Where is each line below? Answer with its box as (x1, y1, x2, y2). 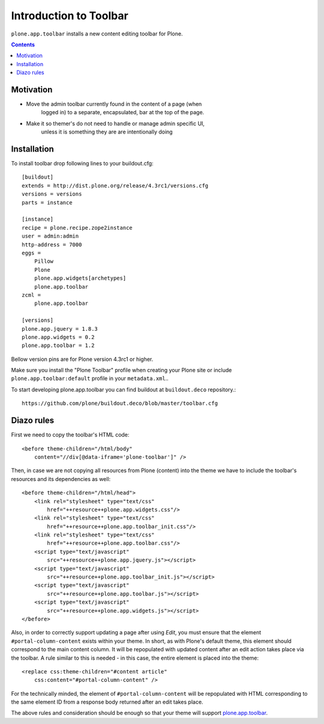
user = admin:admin (22, 233, 79, 240)
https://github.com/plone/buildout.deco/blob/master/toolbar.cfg (22, 400, 218, 407)
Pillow (34, 258, 54, 265)
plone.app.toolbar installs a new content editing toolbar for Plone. (11, 30, 183, 37)
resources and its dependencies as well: (11, 475, 111, 482)
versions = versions (22, 191, 82, 198)
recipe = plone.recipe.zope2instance (22, 224, 133, 231)
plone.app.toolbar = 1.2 (22, 342, 95, 349)
